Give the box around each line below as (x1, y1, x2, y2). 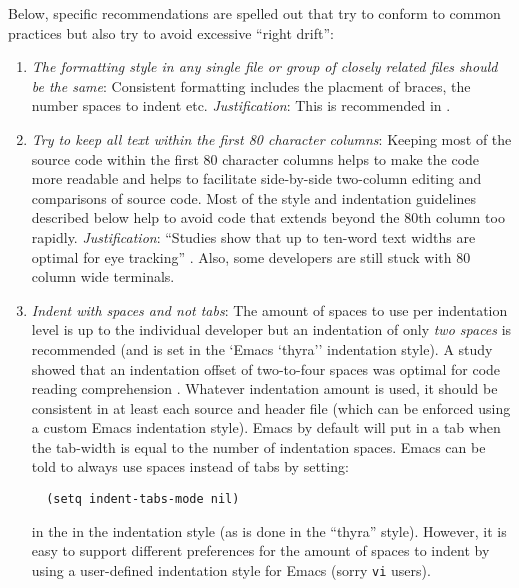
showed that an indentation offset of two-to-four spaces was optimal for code (31, 358, 501, 379)
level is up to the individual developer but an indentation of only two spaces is (31, 319, 512, 340)
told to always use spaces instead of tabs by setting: (31, 456, 349, 477)
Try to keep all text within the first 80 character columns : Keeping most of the (31, 128, 512, 149)
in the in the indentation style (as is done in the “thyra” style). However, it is (31, 520, 507, 541)
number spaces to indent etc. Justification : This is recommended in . (31, 95, 451, 116)
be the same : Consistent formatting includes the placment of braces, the (31, 75, 471, 96)
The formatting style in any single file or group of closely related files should (31, 56, 498, 77)
